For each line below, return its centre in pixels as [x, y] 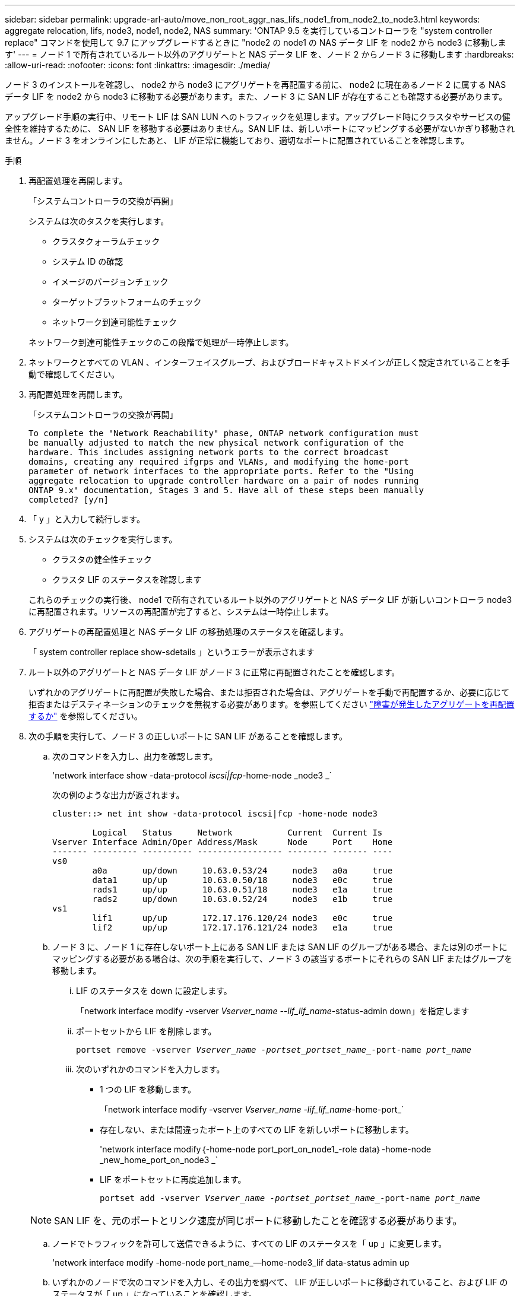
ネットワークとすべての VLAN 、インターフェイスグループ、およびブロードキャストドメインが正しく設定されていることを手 [269, 362]
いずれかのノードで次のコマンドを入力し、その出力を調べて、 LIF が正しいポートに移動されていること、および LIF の [280, 1282]
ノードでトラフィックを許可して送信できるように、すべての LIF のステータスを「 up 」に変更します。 [250, 1243]
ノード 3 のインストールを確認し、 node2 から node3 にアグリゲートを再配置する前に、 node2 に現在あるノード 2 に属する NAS [256, 85]
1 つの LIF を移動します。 [148, 1089]
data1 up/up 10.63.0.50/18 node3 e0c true [242, 880]
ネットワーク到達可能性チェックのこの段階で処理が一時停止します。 [161, 342]
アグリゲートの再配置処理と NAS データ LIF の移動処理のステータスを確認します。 [188, 632]
